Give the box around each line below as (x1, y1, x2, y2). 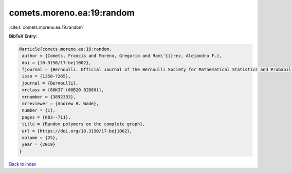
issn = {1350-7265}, (22, 74, 71, 79)
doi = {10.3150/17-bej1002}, (22, 60, 91, 65)
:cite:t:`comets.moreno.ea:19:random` (9, 24, 85, 30)
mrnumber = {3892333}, (22, 94, 76, 99)
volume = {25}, (22, 135, 58, 140)
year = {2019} (22, 142, 55, 147)
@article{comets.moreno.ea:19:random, (19, 46, 112, 52)
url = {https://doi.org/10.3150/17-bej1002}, (22, 128, 132, 134)
